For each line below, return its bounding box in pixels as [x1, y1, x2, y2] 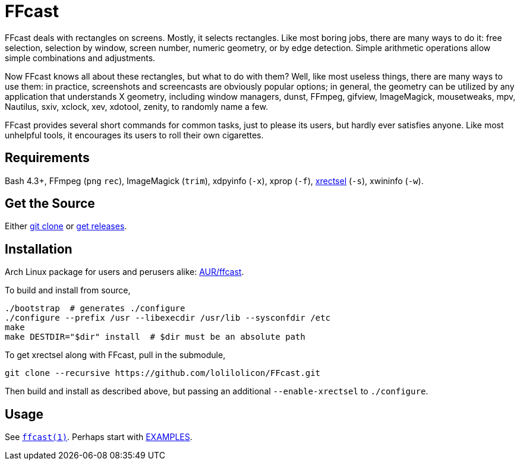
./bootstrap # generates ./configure [5, 303, 185, 314]
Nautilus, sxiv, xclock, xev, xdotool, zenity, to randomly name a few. [5, 101, 268, 112]
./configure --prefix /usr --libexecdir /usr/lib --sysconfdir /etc [5, 313, 330, 323]
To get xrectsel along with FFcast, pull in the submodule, [5, 350, 226, 360]
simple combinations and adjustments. [5, 52, 156, 63]
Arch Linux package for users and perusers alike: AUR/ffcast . [5, 267, 244, 277]
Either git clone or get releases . [5, 221, 127, 232]
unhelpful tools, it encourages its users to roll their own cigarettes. [5, 129, 264, 140]
